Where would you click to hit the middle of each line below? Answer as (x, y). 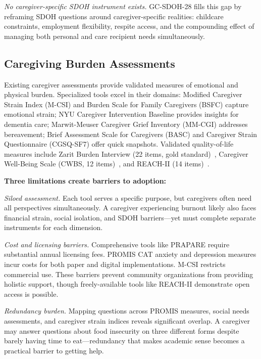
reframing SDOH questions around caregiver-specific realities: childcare (114, 16)
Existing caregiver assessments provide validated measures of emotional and (121, 84)
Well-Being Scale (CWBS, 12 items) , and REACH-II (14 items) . (107, 164)
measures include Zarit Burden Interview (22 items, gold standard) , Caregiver (126, 153)
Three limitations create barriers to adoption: (85, 180)
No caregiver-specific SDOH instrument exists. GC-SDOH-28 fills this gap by (123, 6)
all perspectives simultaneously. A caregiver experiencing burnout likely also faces (130, 208)
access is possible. (31, 294)
